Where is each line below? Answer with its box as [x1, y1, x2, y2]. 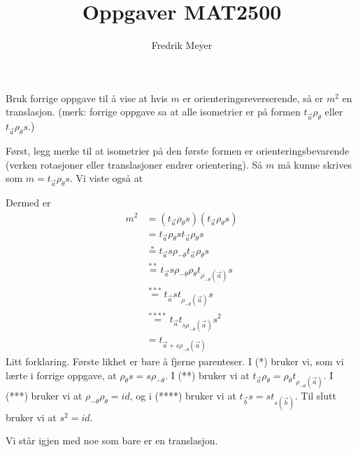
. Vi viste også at [69, 171, 143, 185]
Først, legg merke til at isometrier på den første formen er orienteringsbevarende [6, 143, 350, 157]
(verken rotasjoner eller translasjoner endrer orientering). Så [6, 157, 263, 171]
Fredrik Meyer [151, 38, 213, 52]
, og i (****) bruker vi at [129, 388, 236, 402]
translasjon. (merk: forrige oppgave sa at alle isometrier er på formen [6, 104, 301, 119]
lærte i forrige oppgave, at [6, 367, 117, 382]
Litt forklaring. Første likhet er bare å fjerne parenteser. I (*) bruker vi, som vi [6, 353, 344, 368]
